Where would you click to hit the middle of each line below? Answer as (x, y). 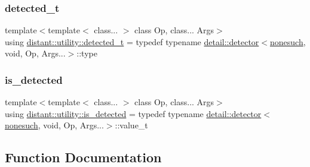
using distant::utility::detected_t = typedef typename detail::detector (132, 41)
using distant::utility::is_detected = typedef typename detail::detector (133, 113)
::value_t (131, 125)
